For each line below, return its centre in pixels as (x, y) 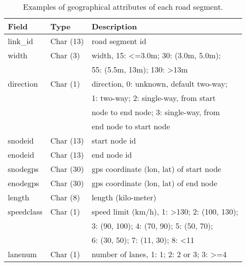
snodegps (23, 169)
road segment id (119, 41)
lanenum (22, 254)
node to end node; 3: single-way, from (156, 112)
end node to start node (131, 126)
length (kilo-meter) (124, 197)
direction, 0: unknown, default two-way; (159, 84)
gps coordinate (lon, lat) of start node (157, 169)
